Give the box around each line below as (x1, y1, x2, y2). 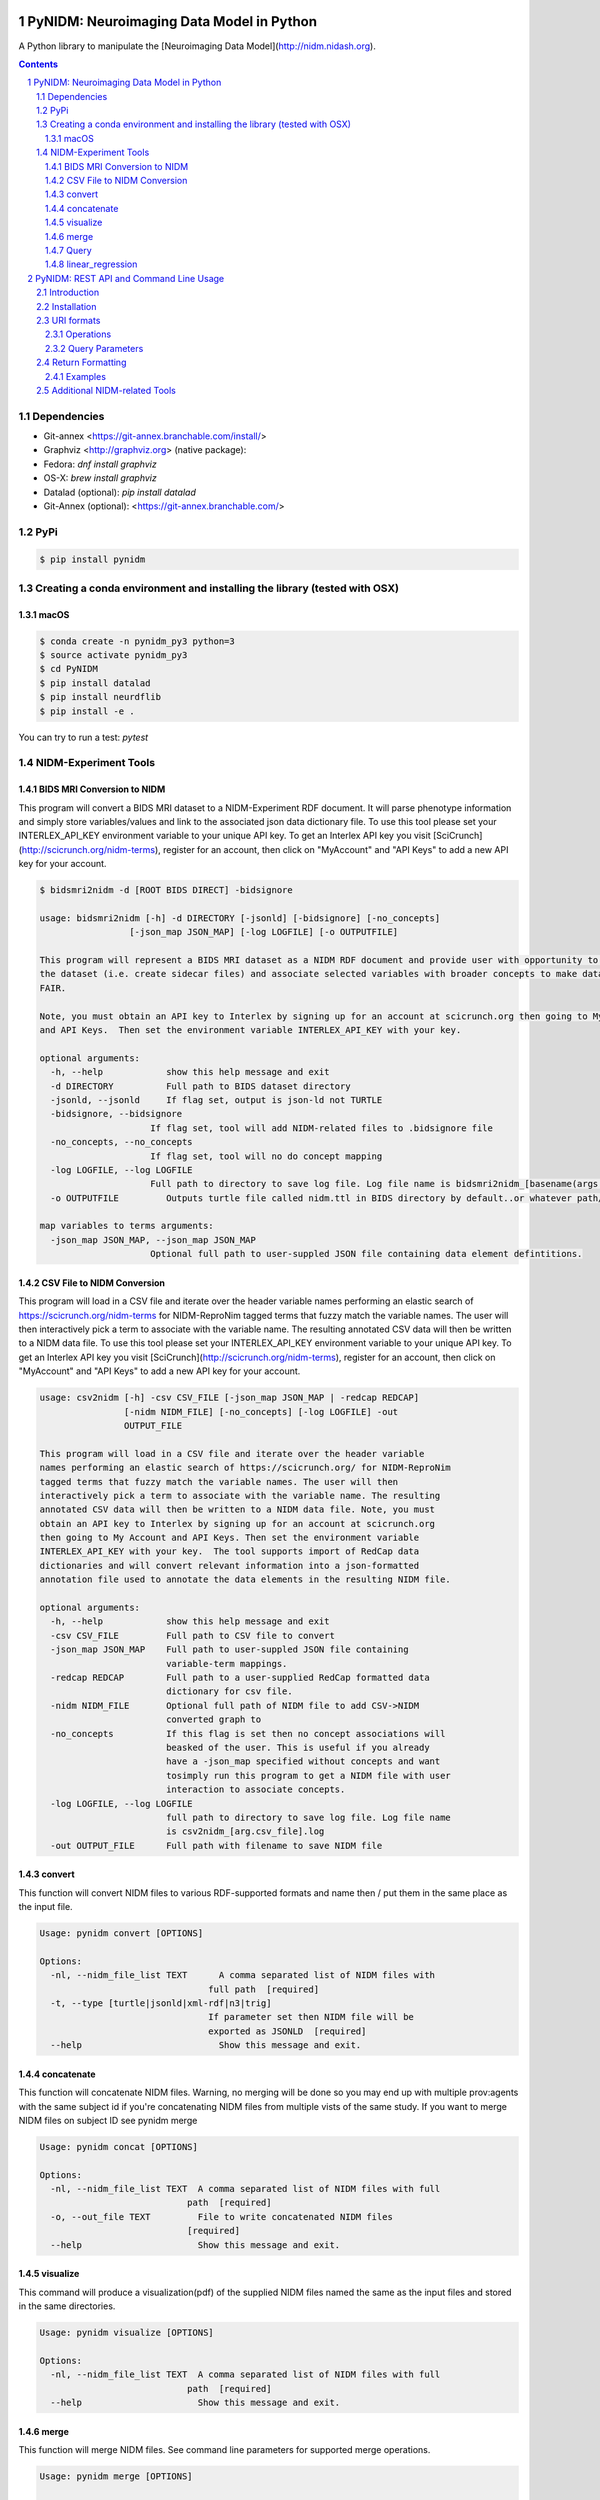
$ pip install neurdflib (39, 691, 162, 703)
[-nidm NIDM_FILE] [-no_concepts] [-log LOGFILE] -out (123, 1406, 399, 1417)
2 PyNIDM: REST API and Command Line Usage (27, 272, 225, 284)
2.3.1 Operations (45, 328, 112, 340)
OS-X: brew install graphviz (43, 472, 157, 484)
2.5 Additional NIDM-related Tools (36, 384, 177, 396)
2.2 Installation (36, 300, 97, 312)
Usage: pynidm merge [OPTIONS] (39, 2470, 194, 2482)
